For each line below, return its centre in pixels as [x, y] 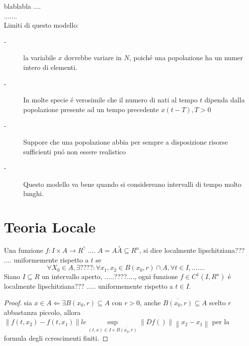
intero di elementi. [50, 67]
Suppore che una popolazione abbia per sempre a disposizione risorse [126, 141]
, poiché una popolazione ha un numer [186, 58]
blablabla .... [23, 6]
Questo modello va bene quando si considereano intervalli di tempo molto [132, 184]
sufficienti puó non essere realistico [75, 151]
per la [221, 321]
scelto [217, 303]
